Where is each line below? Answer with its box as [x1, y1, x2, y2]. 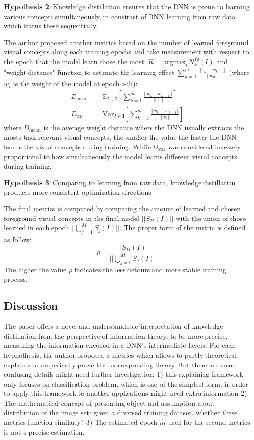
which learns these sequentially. [4, 21, 98, 31]
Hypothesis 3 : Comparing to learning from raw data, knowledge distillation [4, 177, 236, 187]
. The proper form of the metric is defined [119, 222, 246, 233]
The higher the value [4, 264, 67, 274]
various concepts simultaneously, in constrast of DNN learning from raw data [4, 11, 236, 21]
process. [4, 274, 28, 284]
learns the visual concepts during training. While [4, 141, 151, 151]
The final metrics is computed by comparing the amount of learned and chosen [4, 203, 241, 213]
